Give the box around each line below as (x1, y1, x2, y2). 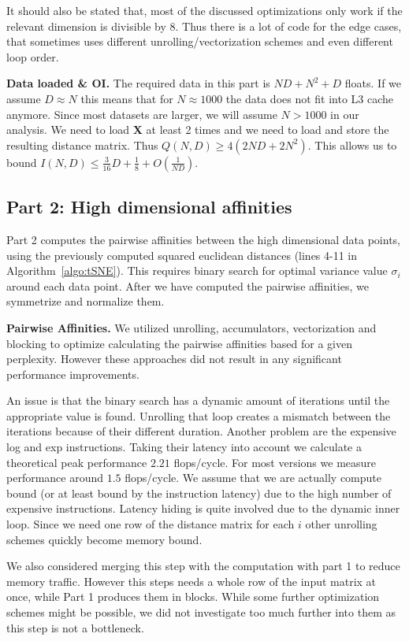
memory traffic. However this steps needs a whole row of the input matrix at (6, 572, 377, 589)
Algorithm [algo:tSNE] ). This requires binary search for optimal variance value (6, 262, 388, 279)
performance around (6, 469, 104, 486)
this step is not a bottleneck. (6, 619, 144, 635)
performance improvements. (6, 365, 139, 382)
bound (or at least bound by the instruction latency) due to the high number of (6, 484, 392, 501)
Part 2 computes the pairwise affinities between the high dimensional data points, (6, 231, 400, 247)
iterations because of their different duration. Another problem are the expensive (6, 423, 396, 439)
